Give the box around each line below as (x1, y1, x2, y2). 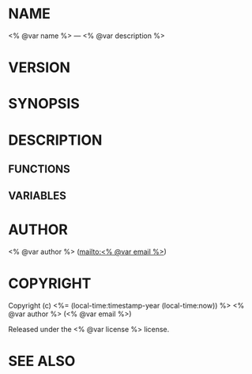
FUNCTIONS (8, 162, 71, 176)
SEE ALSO (8, 353, 76, 370)
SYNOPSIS (8, 95, 81, 113)
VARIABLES (8, 189, 67, 202)
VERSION (8, 59, 71, 77)
